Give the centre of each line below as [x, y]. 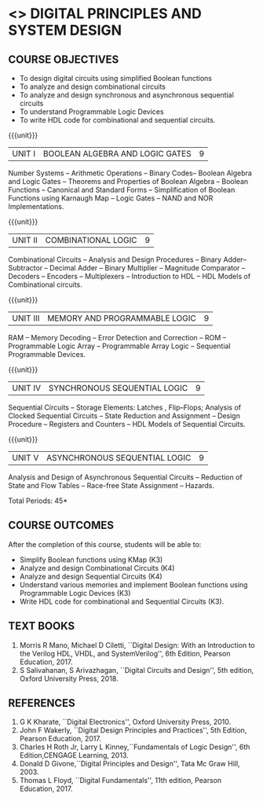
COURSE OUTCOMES [61, 525]
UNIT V [26, 458]
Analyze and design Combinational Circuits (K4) [97, 568]
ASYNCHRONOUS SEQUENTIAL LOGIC [119, 458]
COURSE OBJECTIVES [64, 59]
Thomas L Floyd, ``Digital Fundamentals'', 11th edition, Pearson [121, 781]
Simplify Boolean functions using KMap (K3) [91, 560]
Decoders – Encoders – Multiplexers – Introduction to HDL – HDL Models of [130, 276]
